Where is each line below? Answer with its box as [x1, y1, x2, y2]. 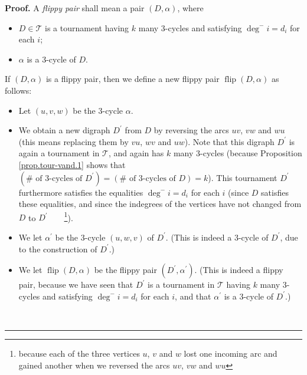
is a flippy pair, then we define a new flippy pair [45, 73, 220, 85]
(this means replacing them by [18, 135, 129, 147]
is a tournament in [147, 278, 215, 291]
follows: [5, 84, 32, 96]
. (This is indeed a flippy [194, 264, 283, 276]
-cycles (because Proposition [200, 147, 302, 159]
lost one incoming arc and [184, 347, 277, 359]
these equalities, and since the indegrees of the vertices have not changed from [18, 198, 302, 210]
